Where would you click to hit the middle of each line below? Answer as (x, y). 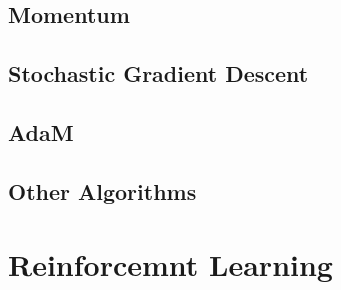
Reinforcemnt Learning (170, 264)
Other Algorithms (102, 190)
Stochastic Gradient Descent (158, 73)
